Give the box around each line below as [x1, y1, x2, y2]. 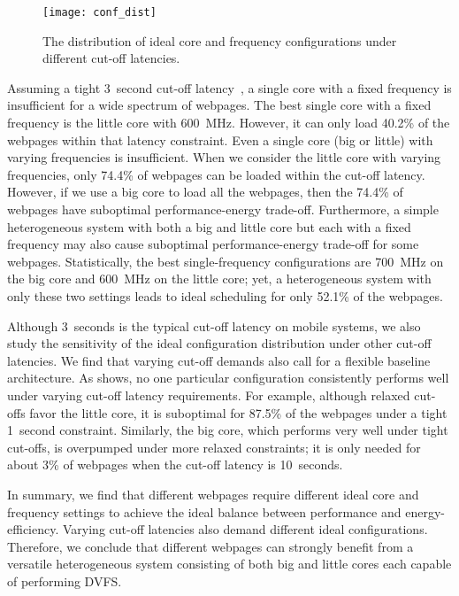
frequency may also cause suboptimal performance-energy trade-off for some [7, 235, 419, 253]
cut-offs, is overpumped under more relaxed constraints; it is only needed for [7, 437, 421, 456]
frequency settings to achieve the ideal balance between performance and [7, 502, 402, 521]
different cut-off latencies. [42, 49, 180, 67]
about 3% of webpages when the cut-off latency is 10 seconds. [7, 455, 343, 474]
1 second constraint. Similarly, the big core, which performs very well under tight [7, 421, 448, 439]
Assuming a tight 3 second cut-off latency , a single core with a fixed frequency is [7, 78, 452, 97]
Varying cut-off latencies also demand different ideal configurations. [62, 520, 428, 538]
